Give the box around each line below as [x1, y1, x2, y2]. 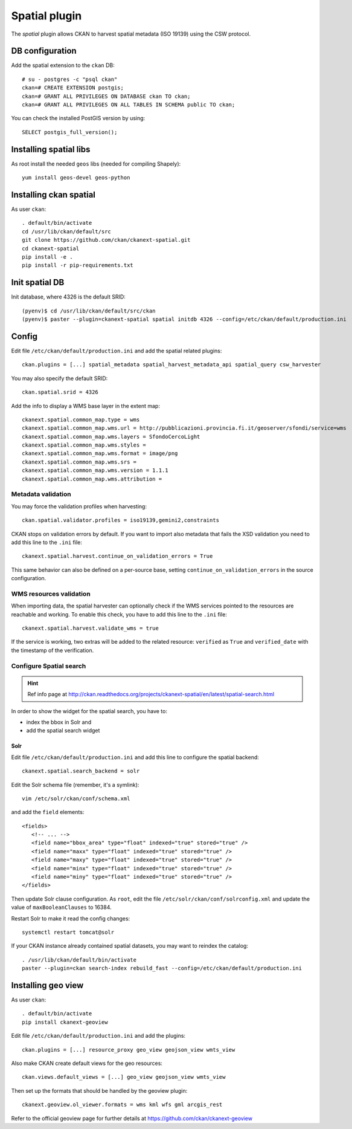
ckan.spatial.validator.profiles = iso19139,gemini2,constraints [22, 517, 220, 524]
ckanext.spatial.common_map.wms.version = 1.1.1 [22, 467, 168, 474]
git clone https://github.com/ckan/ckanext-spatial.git [22, 236, 191, 244]
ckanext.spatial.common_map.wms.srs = [22, 458, 137, 465]
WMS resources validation [11, 589, 91, 598]
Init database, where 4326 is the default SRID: [11, 293, 126, 300]
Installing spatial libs [11, 144, 91, 154]
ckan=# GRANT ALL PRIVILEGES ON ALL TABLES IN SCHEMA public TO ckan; [22, 102, 235, 108]
